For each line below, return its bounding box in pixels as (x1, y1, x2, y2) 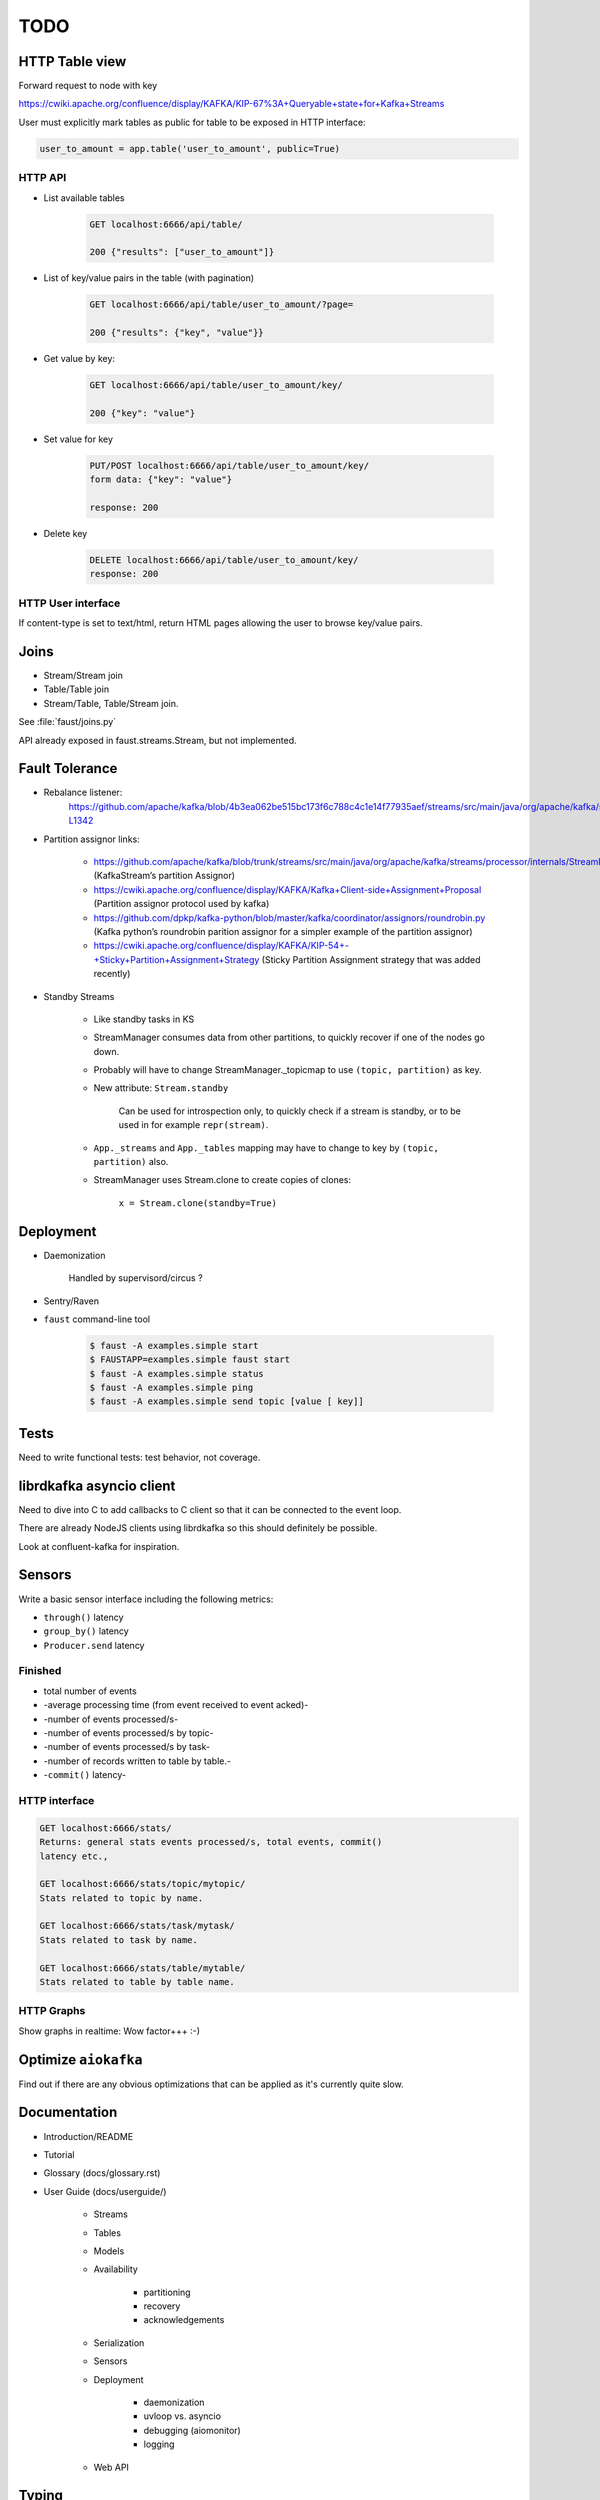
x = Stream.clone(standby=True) (118, 1197, 277, 1209)
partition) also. (93, 1156, 169, 1168)
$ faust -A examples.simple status (89, 1368, 264, 1379)
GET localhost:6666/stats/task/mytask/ (39, 1920, 235, 1932)
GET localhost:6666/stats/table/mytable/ (39, 1962, 246, 1974)
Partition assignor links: (43, 833, 140, 845)
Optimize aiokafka (18, 2051, 143, 2068)
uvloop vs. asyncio (143, 2410, 222, 2422)
